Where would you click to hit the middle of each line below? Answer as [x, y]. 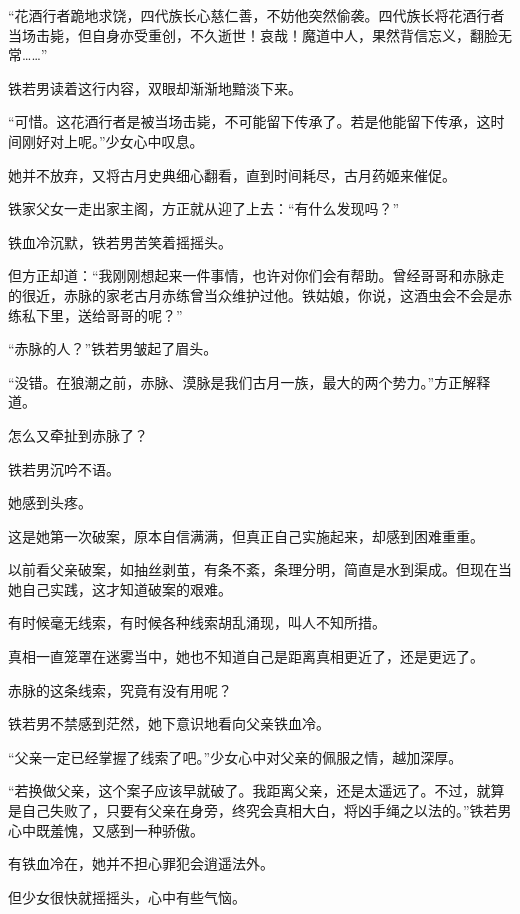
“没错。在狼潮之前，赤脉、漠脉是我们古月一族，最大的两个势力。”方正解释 [249, 381]
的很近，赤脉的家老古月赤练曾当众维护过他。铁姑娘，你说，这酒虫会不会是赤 [260, 294]
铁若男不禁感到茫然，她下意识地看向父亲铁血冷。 [169, 723]
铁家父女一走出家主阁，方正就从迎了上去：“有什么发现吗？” [204, 208]
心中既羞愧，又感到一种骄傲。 [106, 829]
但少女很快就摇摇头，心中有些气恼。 [127, 896]
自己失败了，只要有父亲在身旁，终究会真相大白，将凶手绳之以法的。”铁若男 [266, 810]
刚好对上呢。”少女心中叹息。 [112, 140]
